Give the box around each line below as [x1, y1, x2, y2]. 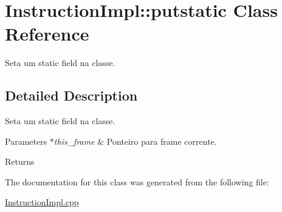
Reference [5, 21, 89, 46]
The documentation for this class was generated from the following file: [5, 175, 269, 188]
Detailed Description [5, 86, 138, 105]
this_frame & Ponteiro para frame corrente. [53, 134, 217, 147]
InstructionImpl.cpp [5, 196, 79, 208]
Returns [5, 155, 35, 168]
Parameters [5, 134, 47, 147]
